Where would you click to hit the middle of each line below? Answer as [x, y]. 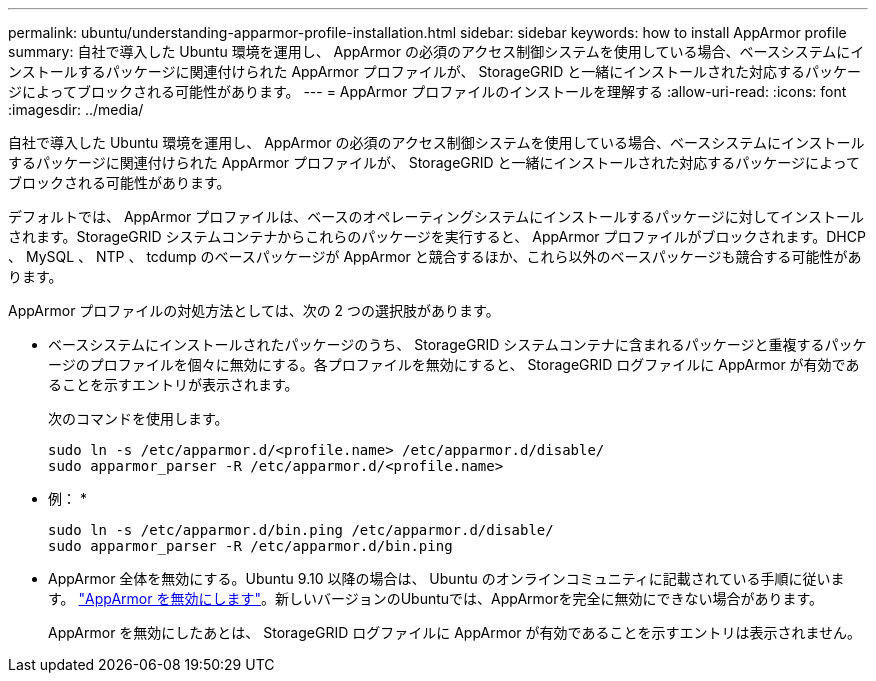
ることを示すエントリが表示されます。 [173, 384]
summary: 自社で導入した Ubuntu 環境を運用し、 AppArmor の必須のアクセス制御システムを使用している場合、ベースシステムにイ [436, 51]
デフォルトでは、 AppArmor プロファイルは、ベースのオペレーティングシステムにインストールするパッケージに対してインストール [436, 216]
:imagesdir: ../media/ [76, 109]
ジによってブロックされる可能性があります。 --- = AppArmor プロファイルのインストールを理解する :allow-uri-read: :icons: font [427, 91]
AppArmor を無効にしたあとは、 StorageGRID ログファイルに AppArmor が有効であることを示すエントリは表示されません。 [454, 632]
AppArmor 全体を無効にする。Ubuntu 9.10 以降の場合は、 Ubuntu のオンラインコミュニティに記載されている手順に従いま [446, 578]
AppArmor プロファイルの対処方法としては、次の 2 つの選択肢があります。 [254, 310]
